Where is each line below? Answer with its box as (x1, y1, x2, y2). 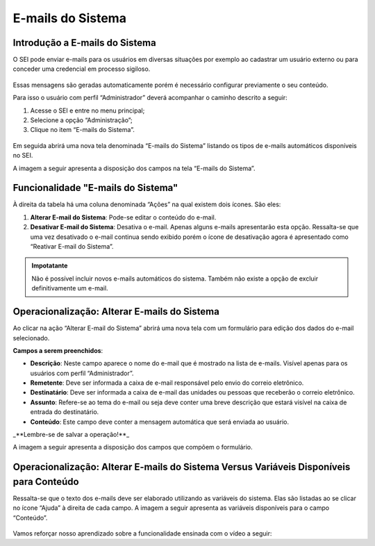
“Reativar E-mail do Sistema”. (30, 242, 114, 251)
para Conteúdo (12, 476, 79, 488)
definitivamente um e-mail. (31, 284, 108, 292)
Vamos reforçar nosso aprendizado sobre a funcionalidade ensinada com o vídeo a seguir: (12, 529, 272, 538)
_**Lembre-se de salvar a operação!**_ (12, 431, 130, 439)
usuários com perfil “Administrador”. (30, 369, 134, 377)
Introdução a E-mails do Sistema (12, 37, 156, 49)
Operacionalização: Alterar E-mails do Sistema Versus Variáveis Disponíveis (12, 461, 351, 473)
